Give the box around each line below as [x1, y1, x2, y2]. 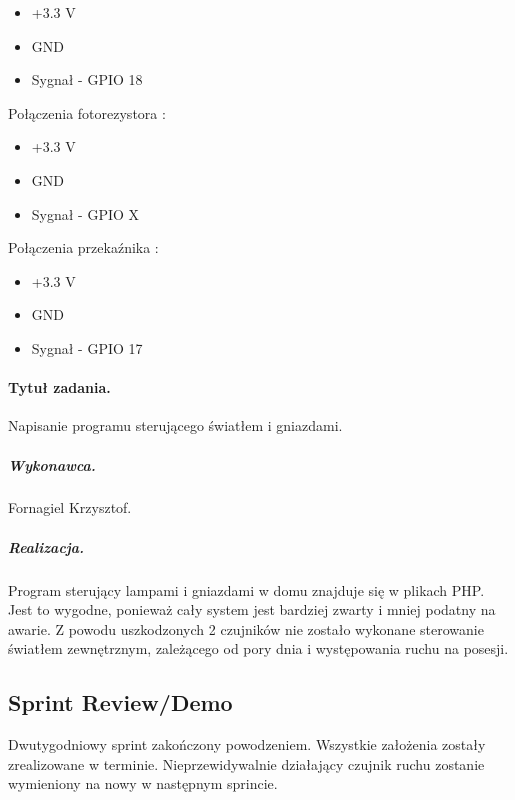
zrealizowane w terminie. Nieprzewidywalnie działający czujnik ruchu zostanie [8, 753, 485, 774]
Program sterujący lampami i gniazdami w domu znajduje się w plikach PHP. [8, 579, 485, 600]
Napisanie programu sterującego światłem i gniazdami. [8, 415, 343, 436]
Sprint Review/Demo [8, 687, 233, 718]
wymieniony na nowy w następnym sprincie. [8, 773, 278, 794]
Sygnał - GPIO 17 [31, 337, 143, 358]
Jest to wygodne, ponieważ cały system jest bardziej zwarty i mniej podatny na [8, 599, 496, 620]
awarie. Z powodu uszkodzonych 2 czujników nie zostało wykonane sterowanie [8, 618, 484, 639]
